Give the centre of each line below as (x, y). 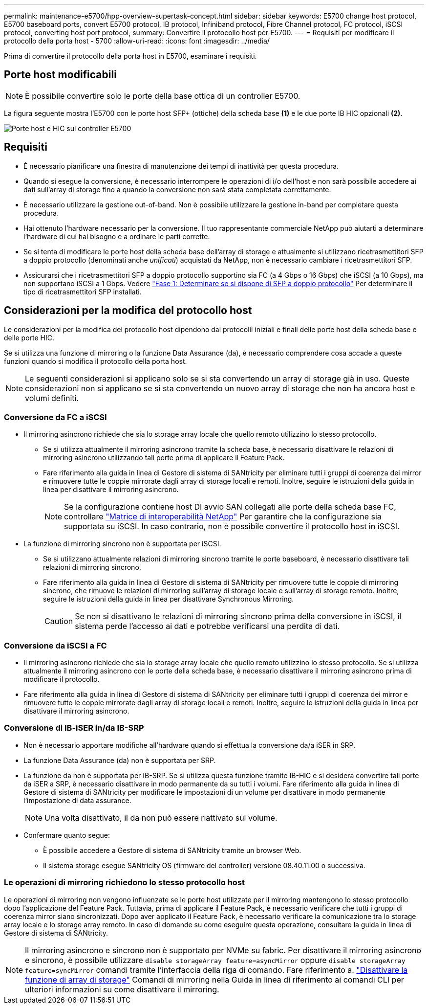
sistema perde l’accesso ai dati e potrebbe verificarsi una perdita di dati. (207, 626)
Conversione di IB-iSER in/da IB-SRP (74, 728)
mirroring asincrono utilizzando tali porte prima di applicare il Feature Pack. (164, 458)
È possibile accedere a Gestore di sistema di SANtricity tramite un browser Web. (172, 850)
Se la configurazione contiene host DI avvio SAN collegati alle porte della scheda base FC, (230, 507)
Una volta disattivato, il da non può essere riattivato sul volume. (161, 818)
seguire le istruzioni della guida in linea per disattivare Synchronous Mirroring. (169, 599)
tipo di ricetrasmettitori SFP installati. (83, 291)
